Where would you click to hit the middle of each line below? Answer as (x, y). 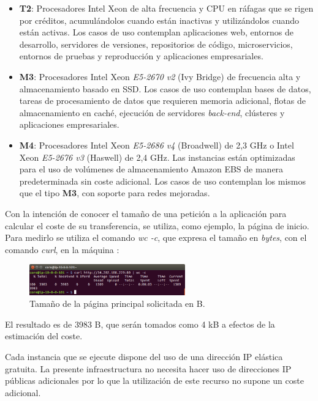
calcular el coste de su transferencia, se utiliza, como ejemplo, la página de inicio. (157, 225)
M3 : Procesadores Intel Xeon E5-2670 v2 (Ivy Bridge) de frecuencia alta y (160, 76)
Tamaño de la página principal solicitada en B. (117, 304)
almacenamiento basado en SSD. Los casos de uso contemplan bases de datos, (165, 88)
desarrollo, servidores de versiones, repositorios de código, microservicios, (156, 44)
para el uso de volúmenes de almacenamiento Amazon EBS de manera (151, 169)
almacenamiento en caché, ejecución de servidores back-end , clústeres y (152, 112)
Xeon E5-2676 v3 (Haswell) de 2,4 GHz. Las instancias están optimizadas (157, 157)
